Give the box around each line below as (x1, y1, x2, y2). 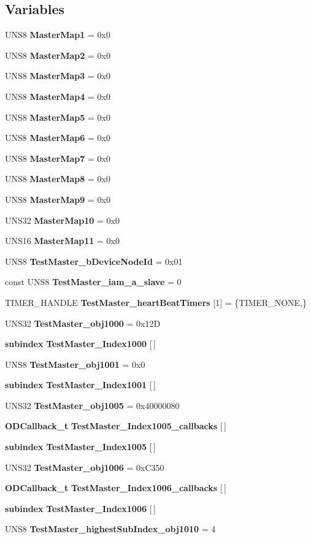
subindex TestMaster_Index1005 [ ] (5, 440, 156, 453)
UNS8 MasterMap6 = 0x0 (5, 131, 110, 144)
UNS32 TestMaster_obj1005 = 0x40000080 (5, 399, 180, 411)
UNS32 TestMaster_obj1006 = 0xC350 (5, 461, 164, 473)
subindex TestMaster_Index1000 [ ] (5, 337, 156, 350)
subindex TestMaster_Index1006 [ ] (5, 502, 156, 514)
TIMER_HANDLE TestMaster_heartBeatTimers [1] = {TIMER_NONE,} (5, 296, 307, 308)
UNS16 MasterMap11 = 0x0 (5, 234, 120, 247)
